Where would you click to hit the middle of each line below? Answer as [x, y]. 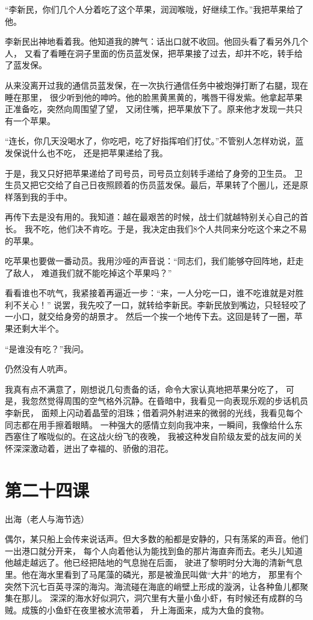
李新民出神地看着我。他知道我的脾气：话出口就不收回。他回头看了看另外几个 [156, 41]
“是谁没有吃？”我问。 [47, 348]
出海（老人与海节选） [47, 518]
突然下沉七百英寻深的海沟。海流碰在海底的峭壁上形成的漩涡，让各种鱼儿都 [152, 586]
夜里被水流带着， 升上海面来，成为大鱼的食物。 [175, 609]
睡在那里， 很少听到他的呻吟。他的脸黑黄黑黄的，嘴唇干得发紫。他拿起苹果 [154, 97]
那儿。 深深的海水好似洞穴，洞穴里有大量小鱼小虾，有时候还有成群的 [158, 598]
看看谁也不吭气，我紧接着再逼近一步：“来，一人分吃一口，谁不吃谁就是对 [150, 293]
